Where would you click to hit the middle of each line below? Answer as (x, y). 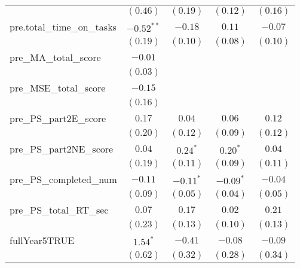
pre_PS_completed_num (63, 179)
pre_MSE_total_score (58, 88)
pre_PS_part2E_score (58, 118)
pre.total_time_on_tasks (63, 27)
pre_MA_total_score (55, 57)
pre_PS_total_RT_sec (59, 210)
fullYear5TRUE (42, 240)
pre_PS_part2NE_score (62, 149)
